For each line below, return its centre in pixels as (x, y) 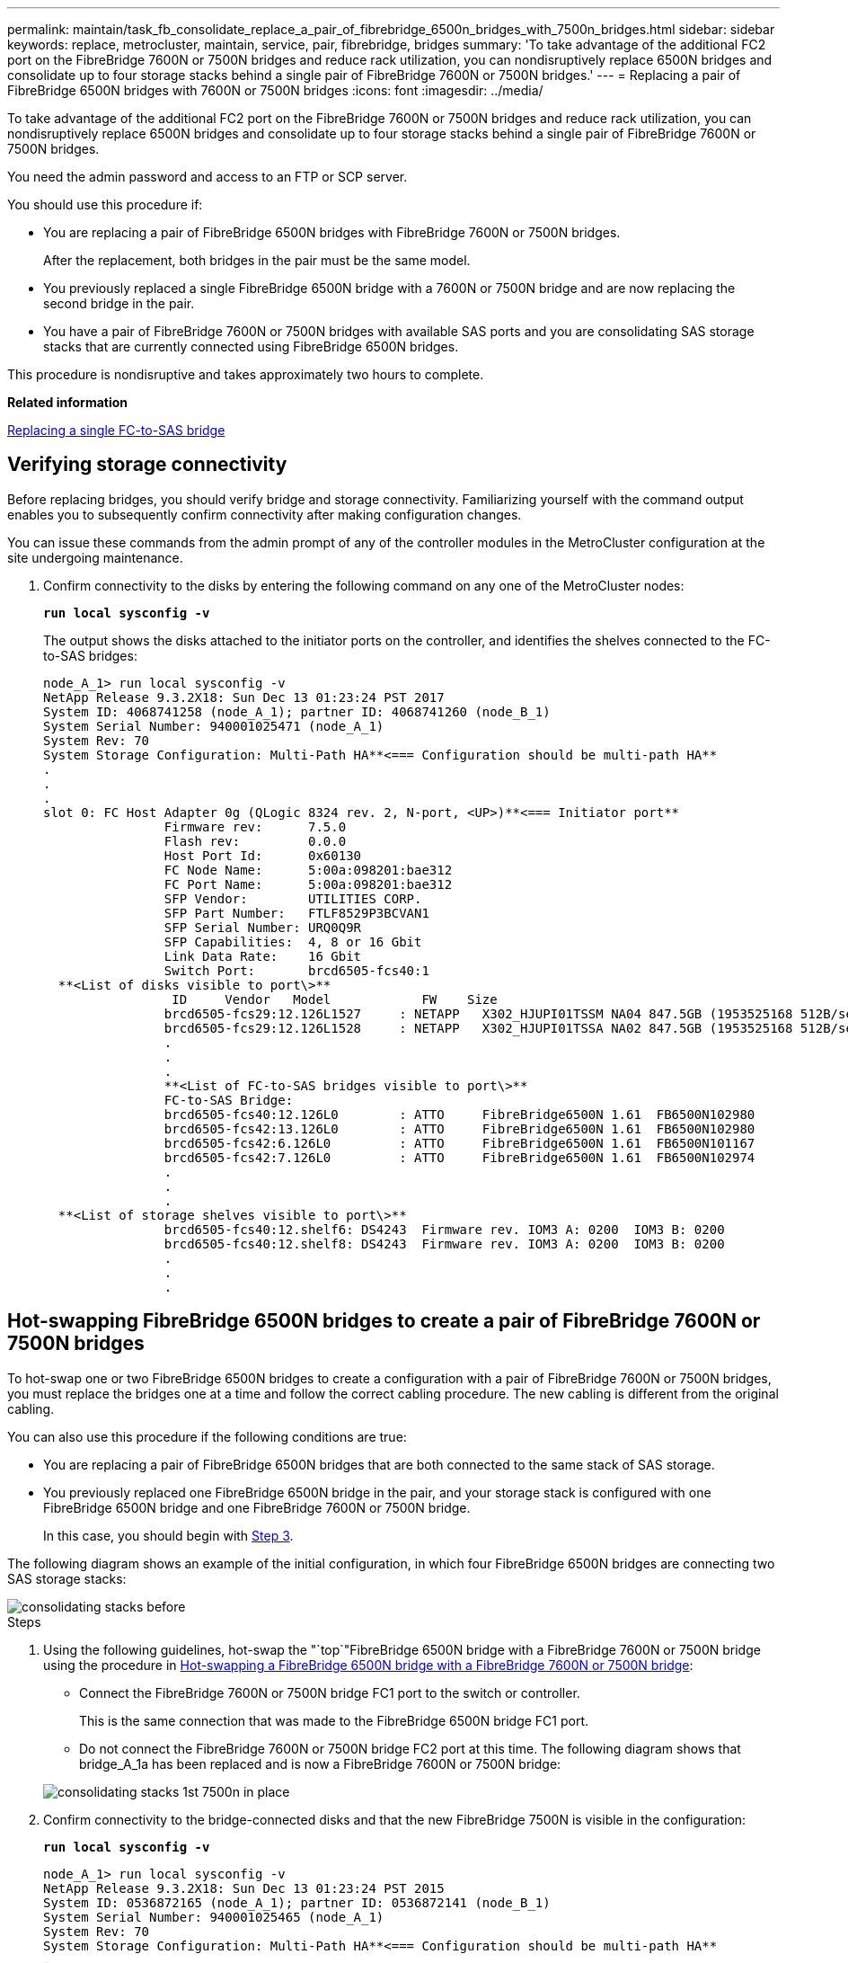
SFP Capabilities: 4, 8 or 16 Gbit (293, 942)
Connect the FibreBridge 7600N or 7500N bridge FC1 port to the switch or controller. (330, 1692)
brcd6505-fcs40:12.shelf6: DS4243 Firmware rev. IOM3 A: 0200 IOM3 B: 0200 (444, 1229)
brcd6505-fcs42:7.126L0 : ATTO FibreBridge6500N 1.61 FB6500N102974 (459, 1157)
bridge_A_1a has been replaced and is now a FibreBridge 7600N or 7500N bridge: (320, 1763)
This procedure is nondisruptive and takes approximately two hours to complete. (246, 374)
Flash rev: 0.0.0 (255, 841)
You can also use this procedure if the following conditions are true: (207, 1436)
